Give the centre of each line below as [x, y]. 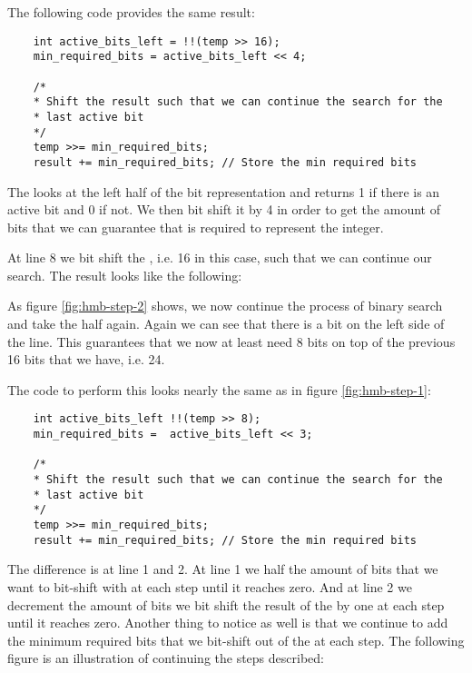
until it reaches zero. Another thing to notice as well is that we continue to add [228, 623]
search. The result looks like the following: [125, 275]
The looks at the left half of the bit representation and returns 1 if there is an [224, 191]
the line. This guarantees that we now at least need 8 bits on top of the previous [231, 341]
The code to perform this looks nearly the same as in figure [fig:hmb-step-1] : [219, 389]
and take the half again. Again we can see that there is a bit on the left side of [226, 324]
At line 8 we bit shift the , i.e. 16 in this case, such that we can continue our [220, 257]
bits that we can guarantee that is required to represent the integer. [196, 227]
